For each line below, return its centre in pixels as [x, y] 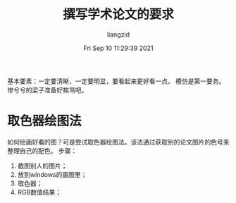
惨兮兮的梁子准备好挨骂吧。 [48, 90]
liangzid [118, 34]
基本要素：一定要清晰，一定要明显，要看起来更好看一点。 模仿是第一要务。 [116, 81]
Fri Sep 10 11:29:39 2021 [118, 48]
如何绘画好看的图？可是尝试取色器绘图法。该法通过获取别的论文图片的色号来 [118, 142]
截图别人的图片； [42, 166]
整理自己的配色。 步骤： [42, 150]
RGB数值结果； [39, 192]
